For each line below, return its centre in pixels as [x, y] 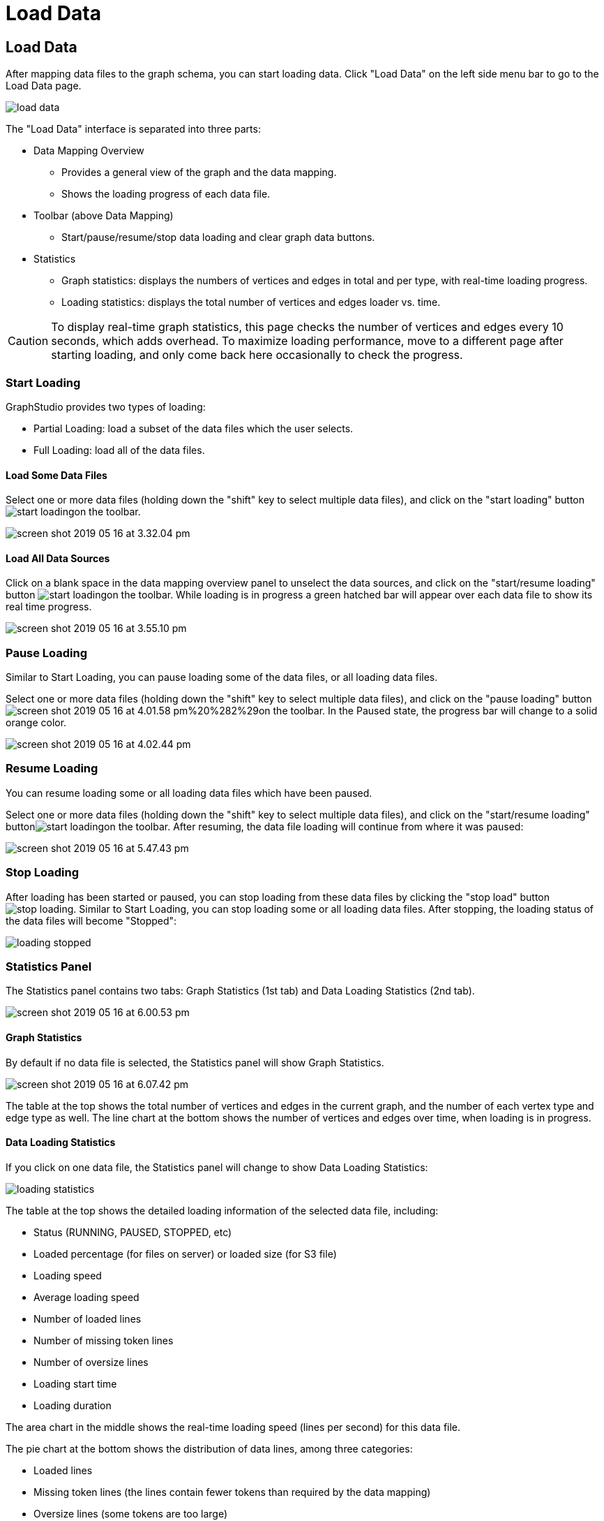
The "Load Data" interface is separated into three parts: [133, 129]
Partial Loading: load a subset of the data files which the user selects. [194, 428]
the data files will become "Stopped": [91, 920]
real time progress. [49, 607]
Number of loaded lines [88, 1318]
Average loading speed [86, 1297]
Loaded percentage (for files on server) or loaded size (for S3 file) [185, 1254]
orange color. [36, 723]
